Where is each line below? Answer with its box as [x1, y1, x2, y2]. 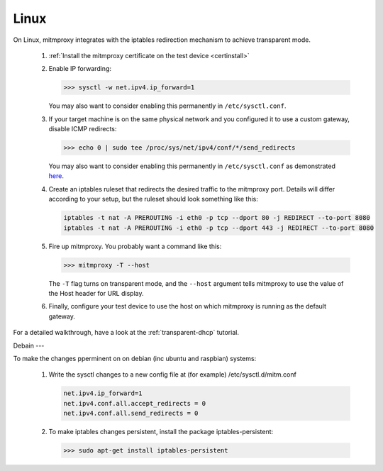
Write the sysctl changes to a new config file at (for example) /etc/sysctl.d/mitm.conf [48, 370, 297, 379]
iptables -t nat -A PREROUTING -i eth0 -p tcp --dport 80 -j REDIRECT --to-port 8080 [63, 214, 370, 222]
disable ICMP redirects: [48, 125, 117, 133]
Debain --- [13, 341, 45, 350]
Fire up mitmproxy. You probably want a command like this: [48, 242, 222, 250]
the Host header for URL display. [48, 289, 144, 297]
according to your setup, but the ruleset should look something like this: [48, 195, 258, 204]
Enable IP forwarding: [48, 65, 112, 73]
